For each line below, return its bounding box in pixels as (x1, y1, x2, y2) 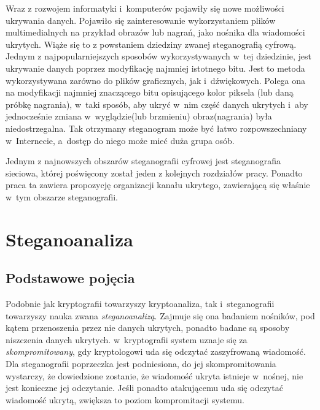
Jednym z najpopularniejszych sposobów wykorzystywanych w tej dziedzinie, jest (6, 50, 312, 63)
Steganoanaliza (6, 226, 133, 251)
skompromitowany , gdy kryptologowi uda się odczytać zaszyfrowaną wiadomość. (6, 345, 306, 358)
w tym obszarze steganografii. (6, 190, 118, 203)
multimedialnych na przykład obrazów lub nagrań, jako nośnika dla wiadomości (6, 26, 305, 39)
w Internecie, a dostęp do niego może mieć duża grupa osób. (6, 134, 235, 146)
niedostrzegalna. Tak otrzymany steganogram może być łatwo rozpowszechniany (6, 121, 307, 134)
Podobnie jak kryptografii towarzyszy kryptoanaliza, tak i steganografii (6, 297, 275, 310)
